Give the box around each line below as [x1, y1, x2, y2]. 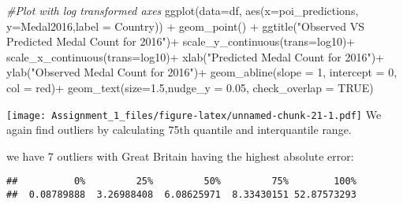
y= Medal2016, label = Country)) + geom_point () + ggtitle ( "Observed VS [6, 17, 364, 34]
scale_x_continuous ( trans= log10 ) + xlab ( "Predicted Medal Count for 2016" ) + [6, 48, 385, 65]
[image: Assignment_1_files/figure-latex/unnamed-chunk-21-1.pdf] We [6, 106, 382, 122]
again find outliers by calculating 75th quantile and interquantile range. [6, 121, 352, 138]
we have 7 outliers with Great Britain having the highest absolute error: [6, 147, 354, 164]
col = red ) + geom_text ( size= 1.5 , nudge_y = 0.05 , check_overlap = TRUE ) [6, 79, 374, 95]
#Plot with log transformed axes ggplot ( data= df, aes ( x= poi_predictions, [6, 2, 359, 18]
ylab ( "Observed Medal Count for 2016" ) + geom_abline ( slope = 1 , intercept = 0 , [6, 64, 397, 80]
